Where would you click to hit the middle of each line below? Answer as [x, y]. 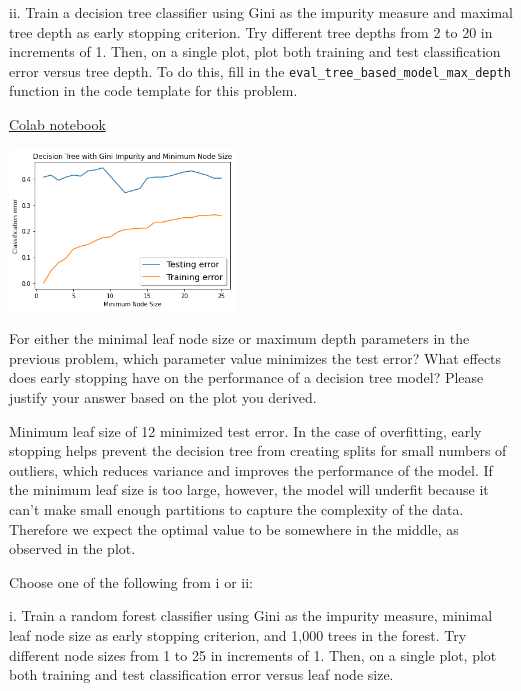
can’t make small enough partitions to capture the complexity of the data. [236, 509]
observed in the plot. [72, 548]
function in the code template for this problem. [153, 90]
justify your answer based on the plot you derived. [163, 397]
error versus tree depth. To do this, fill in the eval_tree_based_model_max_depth [260, 70]
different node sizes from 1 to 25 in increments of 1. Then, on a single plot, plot [253, 654]
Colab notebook [57, 124]
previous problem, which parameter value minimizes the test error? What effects [255, 357]
